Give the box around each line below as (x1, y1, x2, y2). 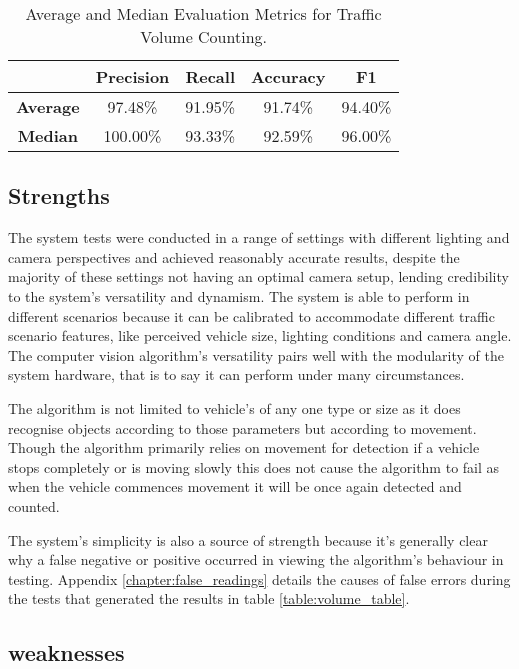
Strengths (8, 180, 110, 211)
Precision (95, 65, 170, 88)
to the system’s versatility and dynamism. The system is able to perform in (8, 285, 470, 306)
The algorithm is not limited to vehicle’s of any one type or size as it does (8, 397, 461, 418)
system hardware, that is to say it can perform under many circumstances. (8, 364, 465, 385)
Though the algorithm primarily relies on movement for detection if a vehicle (8, 437, 480, 458)
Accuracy (251, 65, 326, 88)
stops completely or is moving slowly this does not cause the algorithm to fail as (8, 456, 500, 477)
